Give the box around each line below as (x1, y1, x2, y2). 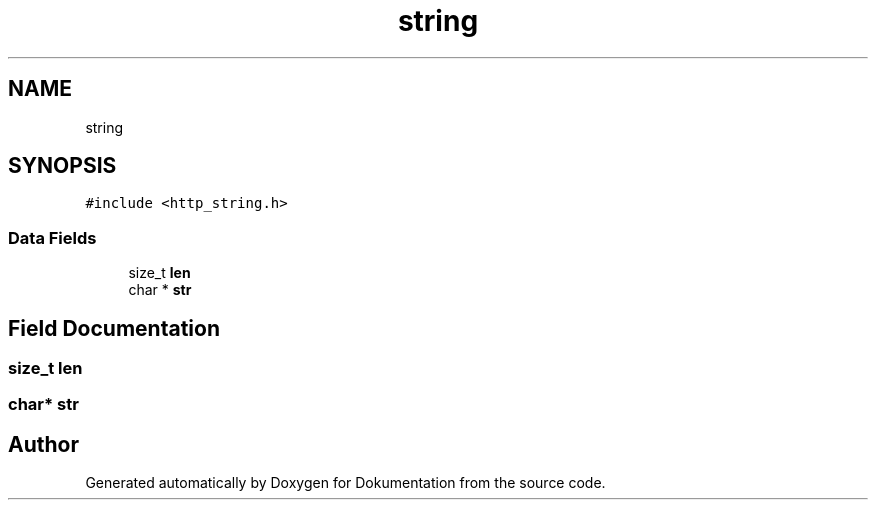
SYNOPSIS (8, 153, 117, 179)
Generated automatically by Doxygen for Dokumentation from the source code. (85, 474, 606, 492)
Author (8, 431, 79, 457)
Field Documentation (8, 315, 220, 341)
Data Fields (8, 227, 97, 248)
